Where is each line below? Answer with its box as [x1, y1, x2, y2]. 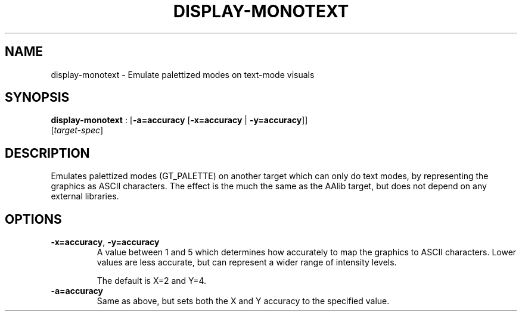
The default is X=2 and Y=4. [97, 276, 207, 286]
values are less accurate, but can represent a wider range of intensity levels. [97, 257, 397, 268]
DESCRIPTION [5, 145, 90, 161]
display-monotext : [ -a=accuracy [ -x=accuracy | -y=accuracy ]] [51, 115, 308, 126]
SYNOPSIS [5, 90, 70, 105]
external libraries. [51, 191, 119, 202]
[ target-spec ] [51, 125, 104, 136]
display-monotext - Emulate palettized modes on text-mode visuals [51, 69, 315, 80]
